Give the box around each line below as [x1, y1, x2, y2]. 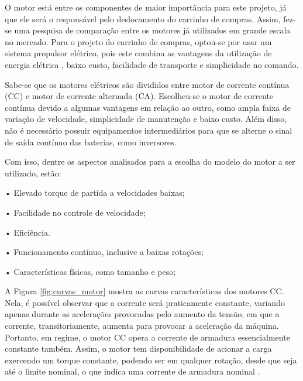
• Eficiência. [5, 226, 50, 238]
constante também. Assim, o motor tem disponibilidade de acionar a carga [5, 342, 272, 355]
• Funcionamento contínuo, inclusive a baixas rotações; [5, 246, 204, 258]
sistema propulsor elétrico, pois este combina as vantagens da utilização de [5, 47, 272, 59]
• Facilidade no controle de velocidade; [5, 206, 146, 218]
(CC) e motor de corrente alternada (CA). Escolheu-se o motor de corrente [5, 90, 274, 102]
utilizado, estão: [5, 166, 61, 179]
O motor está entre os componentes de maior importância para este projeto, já [5, 1, 287, 13]
